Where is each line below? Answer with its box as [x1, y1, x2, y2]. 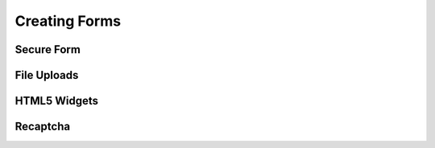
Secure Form [14, 43, 81, 56]
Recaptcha [14, 120, 71, 134]
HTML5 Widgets [14, 94, 98, 108]
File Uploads [14, 68, 79, 82]
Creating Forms [14, 12, 121, 30]
